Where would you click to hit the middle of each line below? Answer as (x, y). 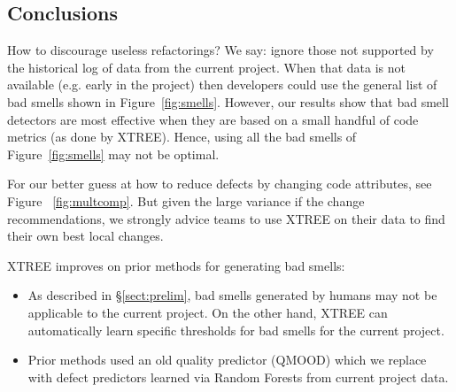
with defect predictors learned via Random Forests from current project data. (238, 377)
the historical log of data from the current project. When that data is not (206, 67)
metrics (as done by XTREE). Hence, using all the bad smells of (182, 137)
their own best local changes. (85, 236)
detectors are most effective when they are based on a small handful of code (213, 119)
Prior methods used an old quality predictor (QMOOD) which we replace (227, 360)
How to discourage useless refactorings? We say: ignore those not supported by (220, 50)
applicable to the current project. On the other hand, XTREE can (208, 312)
